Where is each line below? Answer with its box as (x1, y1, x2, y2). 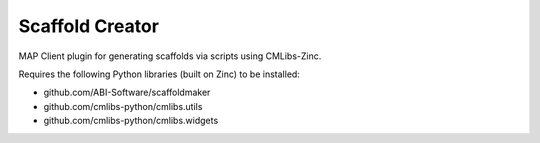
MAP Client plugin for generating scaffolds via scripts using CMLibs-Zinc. (18, 50, 322, 62)
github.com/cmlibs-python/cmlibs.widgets (43, 115, 219, 127)
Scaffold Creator (18, 15, 160, 37)
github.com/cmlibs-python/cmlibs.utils (43, 100, 203, 112)
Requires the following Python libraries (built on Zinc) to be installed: (18, 68, 300, 80)
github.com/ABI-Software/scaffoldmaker (43, 86, 211, 99)
